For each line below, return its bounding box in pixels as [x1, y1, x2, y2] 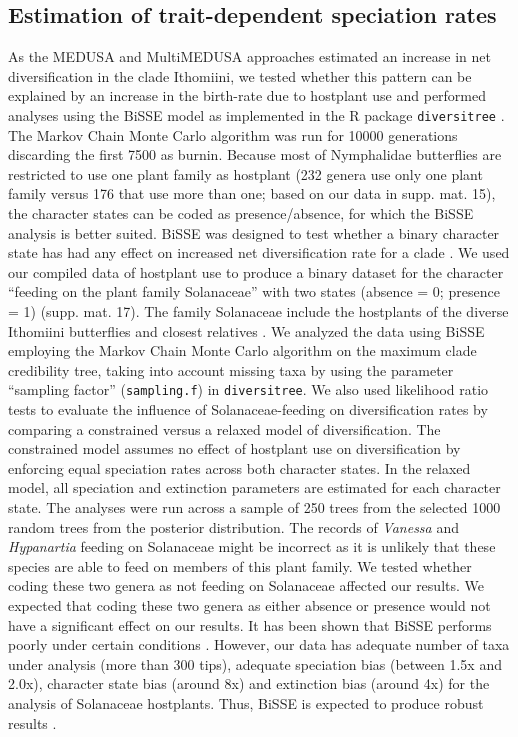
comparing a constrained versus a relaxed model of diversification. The [8, 418, 441, 439]
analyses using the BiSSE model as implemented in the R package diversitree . [8, 104, 505, 125]
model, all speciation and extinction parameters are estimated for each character [8, 477, 501, 498]
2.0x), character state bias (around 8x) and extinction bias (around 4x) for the [8, 673, 490, 694]
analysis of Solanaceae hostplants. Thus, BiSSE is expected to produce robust [8, 692, 484, 713]
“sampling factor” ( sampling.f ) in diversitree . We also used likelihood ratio [8, 379, 489, 400]
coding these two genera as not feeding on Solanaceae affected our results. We [8, 575, 484, 596]
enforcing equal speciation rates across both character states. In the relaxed [8, 457, 471, 478]
